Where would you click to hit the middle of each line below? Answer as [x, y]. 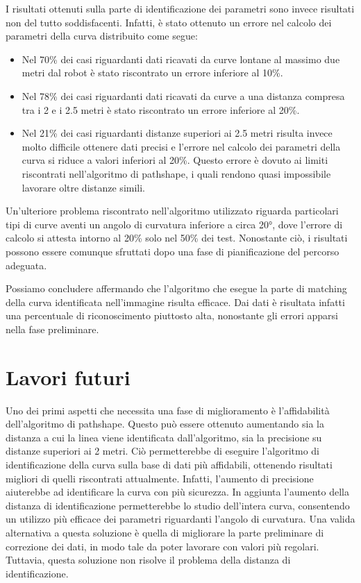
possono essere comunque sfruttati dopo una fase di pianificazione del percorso [173, 251]
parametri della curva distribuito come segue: [102, 36]
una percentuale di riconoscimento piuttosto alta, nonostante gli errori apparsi [172, 315]
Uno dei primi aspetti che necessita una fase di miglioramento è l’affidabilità [168, 410]
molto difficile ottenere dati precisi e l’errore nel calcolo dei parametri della [181, 146]
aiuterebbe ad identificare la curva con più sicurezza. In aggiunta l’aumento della [177, 492]
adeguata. [26, 265]
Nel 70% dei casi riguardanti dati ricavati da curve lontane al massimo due [181, 59]
